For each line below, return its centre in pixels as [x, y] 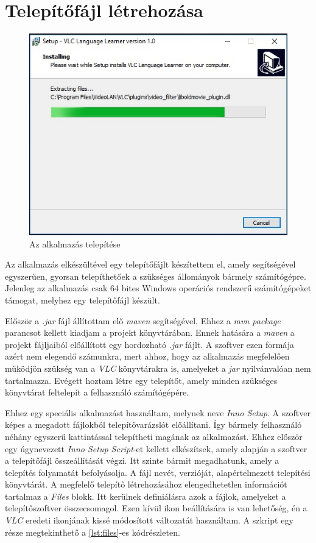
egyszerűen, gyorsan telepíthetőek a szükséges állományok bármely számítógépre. [156, 276]
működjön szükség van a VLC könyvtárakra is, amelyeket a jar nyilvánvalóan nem [158, 368]
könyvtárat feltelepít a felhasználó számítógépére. [97, 392]
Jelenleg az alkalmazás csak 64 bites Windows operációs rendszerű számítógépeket [158, 288]
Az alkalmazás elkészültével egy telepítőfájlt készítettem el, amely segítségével [150, 264]
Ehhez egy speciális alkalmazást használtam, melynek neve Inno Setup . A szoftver [158, 412]
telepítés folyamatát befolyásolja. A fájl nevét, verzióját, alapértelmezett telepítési [158, 472]
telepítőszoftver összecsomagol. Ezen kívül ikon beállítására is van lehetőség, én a [156, 508]
